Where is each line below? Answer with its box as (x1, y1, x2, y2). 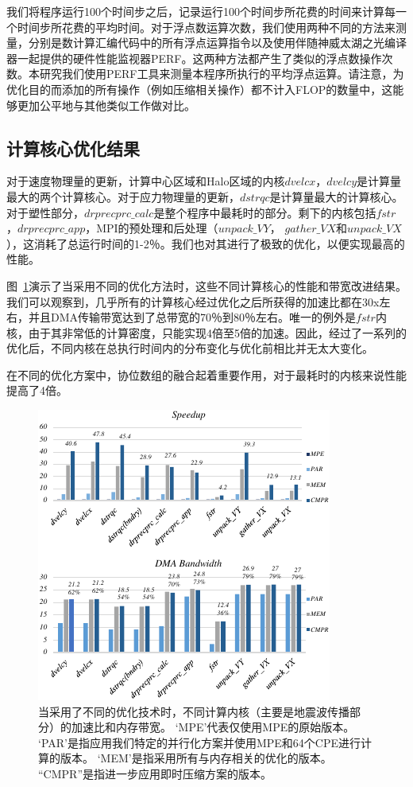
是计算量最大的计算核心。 (269, 188, 403, 205)
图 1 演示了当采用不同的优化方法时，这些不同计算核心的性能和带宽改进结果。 (6, 277, 407, 294)
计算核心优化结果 (6, 135, 140, 160)
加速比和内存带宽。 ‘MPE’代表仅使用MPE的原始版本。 (71, 719, 355, 735)
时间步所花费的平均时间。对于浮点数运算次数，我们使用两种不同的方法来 (17, 18, 396, 35)
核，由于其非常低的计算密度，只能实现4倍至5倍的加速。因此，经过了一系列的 (6, 324, 407, 341)
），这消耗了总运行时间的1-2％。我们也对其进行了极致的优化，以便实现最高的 (6, 235, 405, 251)
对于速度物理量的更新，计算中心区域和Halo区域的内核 (6, 173, 285, 189)
